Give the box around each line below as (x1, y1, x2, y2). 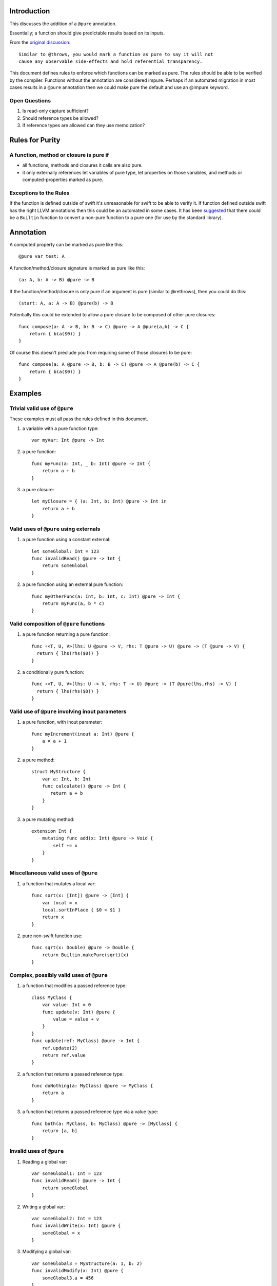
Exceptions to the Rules (9, 189, 70, 197)
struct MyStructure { (31, 769, 86, 775)
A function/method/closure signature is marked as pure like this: (9, 265, 145, 271)
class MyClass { (31, 994, 72, 1001)
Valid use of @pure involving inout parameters (9, 708, 127, 715)
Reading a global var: (22, 1158, 67, 1165)
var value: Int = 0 (42, 1002, 91, 1008)
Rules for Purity (9, 135, 61, 144)
